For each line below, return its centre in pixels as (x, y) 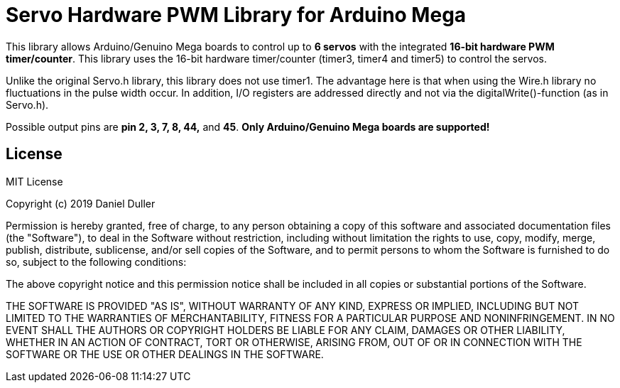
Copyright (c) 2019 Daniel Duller (81, 203)
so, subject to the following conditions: (96, 262)
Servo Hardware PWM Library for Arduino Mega (236, 15)
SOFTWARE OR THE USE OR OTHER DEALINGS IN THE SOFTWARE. (165, 354)
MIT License (34, 181)
